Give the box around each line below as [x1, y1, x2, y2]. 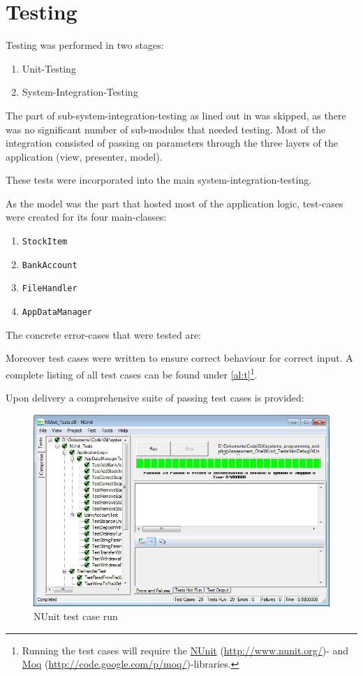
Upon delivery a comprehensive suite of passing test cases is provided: [6, 390, 304, 405]
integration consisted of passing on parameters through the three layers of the [6, 135, 338, 150]
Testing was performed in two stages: [6, 38, 164, 52]
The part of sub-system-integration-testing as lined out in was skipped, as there [6, 108, 346, 122]
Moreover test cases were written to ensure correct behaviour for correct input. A [6, 351, 353, 365]
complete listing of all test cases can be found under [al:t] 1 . [6, 365, 258, 381]
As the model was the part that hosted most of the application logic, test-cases [6, 196, 343, 210]
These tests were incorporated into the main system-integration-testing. [6, 172, 312, 187]
